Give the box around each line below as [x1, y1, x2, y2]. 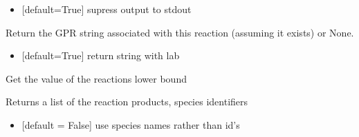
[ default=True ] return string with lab [21, 48, 180, 63]
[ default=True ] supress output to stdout [21, 2, 192, 16]
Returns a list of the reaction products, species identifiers [6, 94, 248, 109]
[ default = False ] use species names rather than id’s [21, 117, 240, 131]
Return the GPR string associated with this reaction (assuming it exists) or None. [6, 25, 354, 39]
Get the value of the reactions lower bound [6, 71, 187, 85]
